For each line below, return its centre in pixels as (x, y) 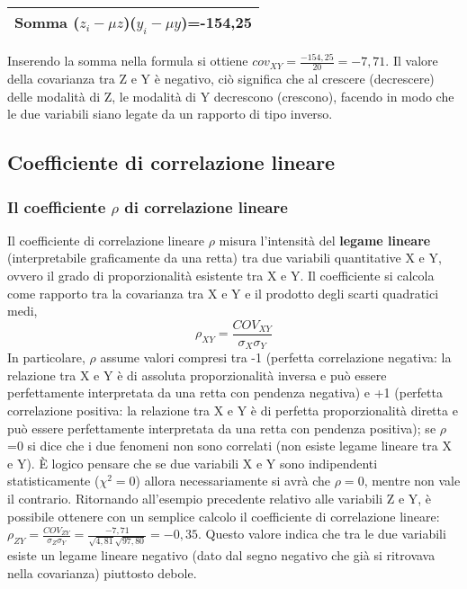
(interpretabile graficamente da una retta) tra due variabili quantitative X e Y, (225, 258)
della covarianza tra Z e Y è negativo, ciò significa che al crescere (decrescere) (221, 79)
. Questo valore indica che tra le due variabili (322, 534)
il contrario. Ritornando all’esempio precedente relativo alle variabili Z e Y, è (220, 499)
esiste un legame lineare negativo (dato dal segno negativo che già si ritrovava (221, 554)
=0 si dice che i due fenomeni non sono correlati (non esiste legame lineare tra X (229, 446)
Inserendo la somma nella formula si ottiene (128, 61)
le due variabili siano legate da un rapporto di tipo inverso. (170, 114)
